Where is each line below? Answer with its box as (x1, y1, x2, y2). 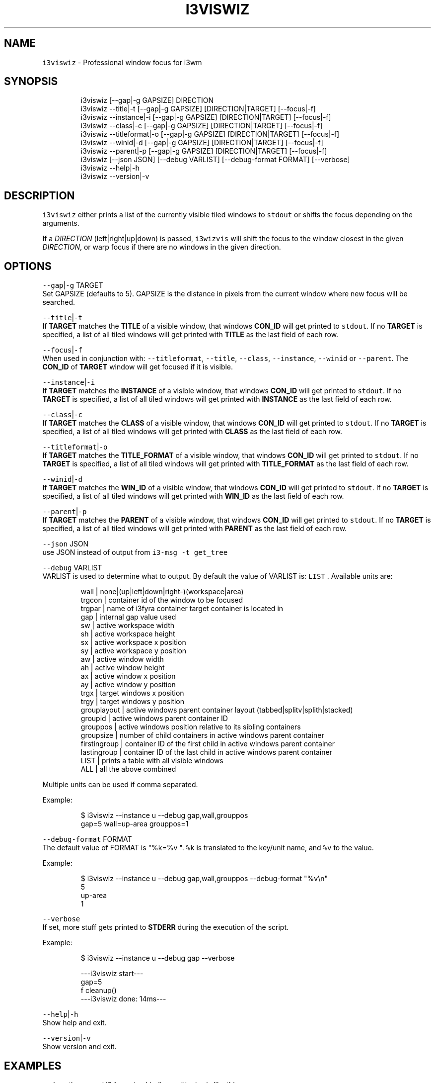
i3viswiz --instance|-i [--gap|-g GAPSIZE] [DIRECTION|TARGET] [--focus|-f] (80, 113, 331, 122)
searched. (42, 298, 75, 307)
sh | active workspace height (80, 630, 175, 638)
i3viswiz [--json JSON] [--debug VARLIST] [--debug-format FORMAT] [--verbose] (80, 155, 350, 164)
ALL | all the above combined (80, 765, 176, 774)
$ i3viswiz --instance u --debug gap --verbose (80, 954, 235, 963)
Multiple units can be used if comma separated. (42, 780, 198, 789)
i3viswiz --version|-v (80, 172, 149, 181)
